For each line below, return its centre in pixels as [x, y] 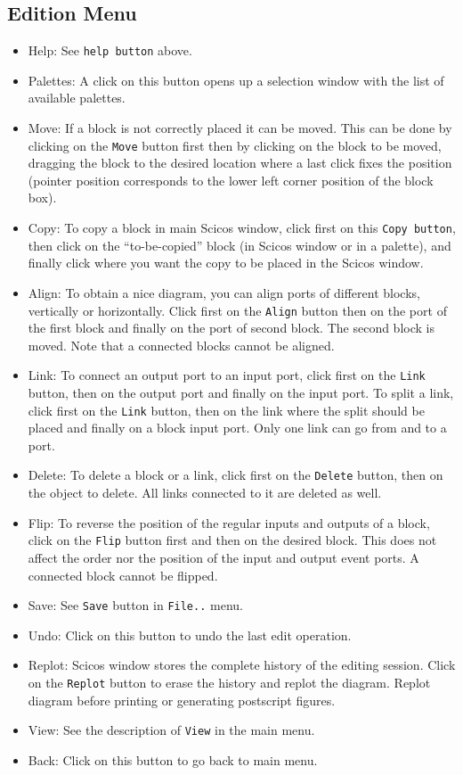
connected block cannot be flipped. [123, 575]
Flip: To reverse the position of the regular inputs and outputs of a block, [229, 522]
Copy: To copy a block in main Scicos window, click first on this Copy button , [242, 228]
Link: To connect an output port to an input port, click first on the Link [227, 375]
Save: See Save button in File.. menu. [135, 605]
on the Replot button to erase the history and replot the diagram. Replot [229, 682]
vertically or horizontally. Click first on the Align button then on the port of [237, 310]
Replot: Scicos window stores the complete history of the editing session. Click [242, 665]
